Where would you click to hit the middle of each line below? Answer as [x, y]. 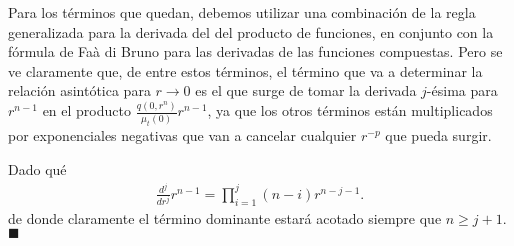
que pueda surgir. [438, 135]
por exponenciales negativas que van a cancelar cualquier [182, 135]
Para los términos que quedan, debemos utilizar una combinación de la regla [242, 12]
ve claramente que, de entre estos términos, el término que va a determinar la [245, 70]
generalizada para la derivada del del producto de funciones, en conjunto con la [251, 31]
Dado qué [37, 169]
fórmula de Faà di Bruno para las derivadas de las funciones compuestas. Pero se [255, 51]
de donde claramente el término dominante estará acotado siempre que [225, 217]
